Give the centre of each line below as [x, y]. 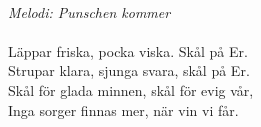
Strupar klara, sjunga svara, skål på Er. [129, 70]
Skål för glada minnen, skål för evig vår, [131, 89]
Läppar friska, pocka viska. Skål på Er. [128, 50]
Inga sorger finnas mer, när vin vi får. [123, 109]
